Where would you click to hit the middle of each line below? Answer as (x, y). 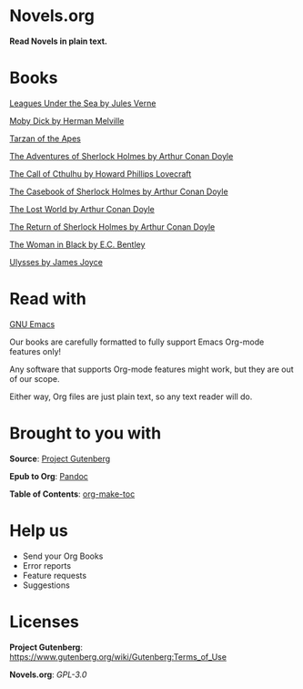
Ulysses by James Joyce (56, 262)
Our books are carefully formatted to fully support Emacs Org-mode (137, 342)
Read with (48, 299)
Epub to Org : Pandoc (49, 476)
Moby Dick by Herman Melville (67, 120)
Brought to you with (86, 433)
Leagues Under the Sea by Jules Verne (83, 103)
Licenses (45, 622)
